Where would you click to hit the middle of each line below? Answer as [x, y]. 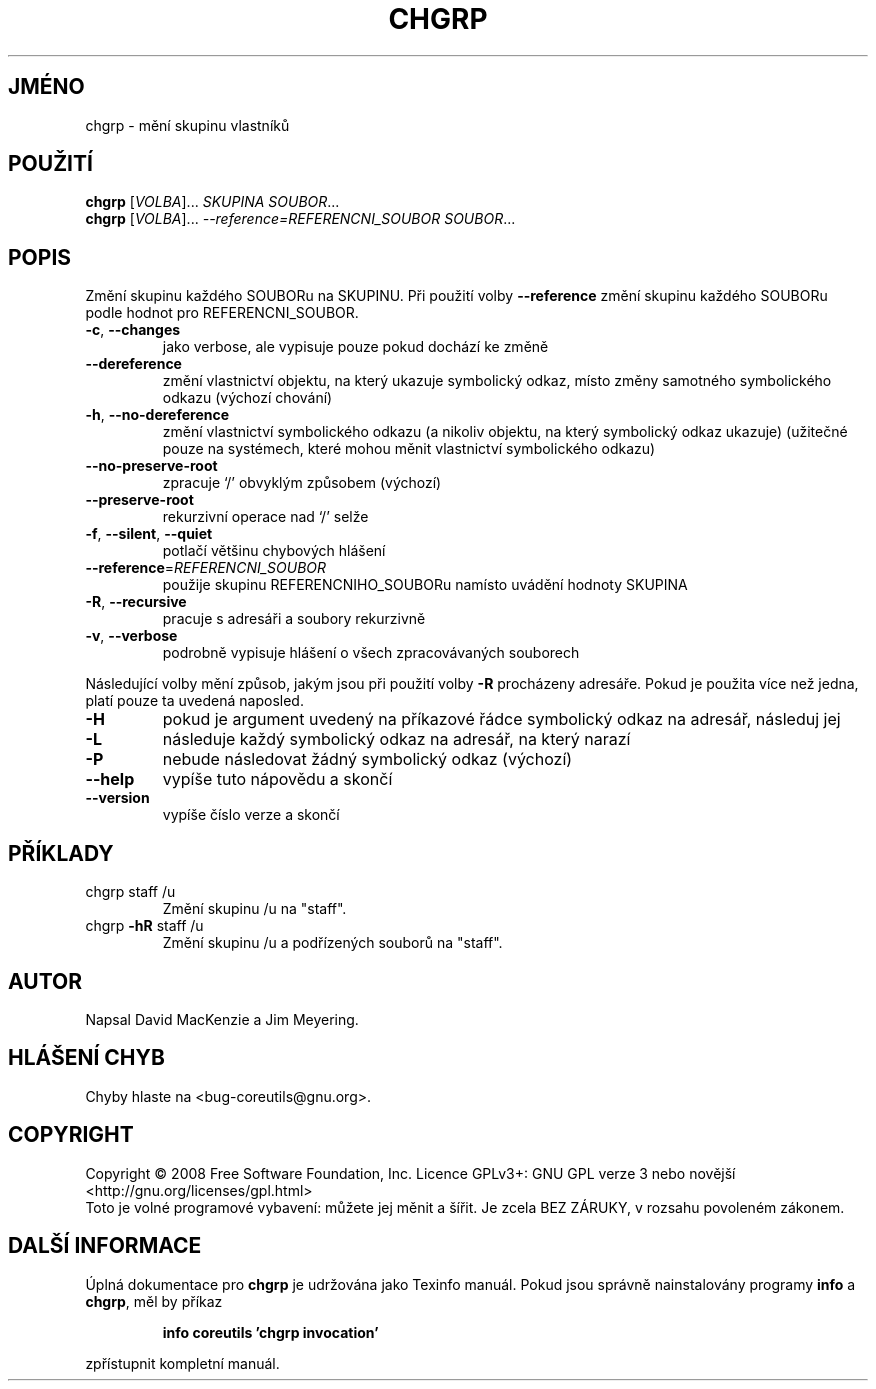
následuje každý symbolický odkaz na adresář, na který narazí [396, 739]
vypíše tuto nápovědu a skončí [277, 779]
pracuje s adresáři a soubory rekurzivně [294, 619]
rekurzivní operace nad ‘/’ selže [265, 517]
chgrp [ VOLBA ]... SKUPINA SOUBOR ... [212, 202]
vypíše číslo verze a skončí [251, 815]
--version [117, 798]
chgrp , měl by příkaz [154, 1301]
